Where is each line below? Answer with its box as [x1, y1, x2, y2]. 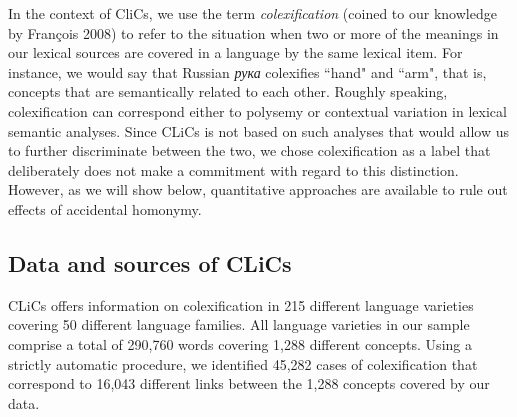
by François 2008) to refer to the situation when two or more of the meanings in [8, 22, 499, 43]
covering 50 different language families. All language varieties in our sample [8, 314, 470, 335]
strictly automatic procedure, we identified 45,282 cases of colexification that [8, 353, 478, 374]
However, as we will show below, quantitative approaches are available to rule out [8, 179, 508, 200]
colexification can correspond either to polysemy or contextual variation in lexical [8, 100, 507, 121]
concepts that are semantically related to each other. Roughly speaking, [8, 81, 448, 102]
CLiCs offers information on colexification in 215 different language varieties [8, 294, 474, 315]
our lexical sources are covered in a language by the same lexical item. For [8, 42, 463, 63]
